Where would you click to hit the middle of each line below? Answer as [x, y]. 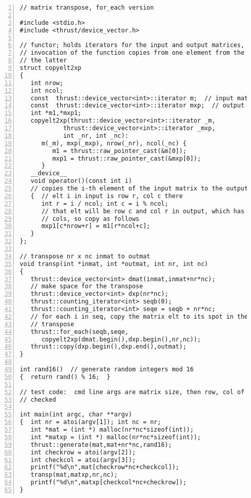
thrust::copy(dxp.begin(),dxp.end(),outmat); [109, 347]
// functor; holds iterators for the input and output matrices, [132, 45]
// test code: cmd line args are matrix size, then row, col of [132, 392]
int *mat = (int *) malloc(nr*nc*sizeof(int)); [112, 430]
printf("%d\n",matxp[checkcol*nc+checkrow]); [109, 483]
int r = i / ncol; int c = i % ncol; [105, 203]
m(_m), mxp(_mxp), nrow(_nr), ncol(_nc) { [114, 143]
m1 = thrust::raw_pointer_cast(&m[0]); [119, 151]
